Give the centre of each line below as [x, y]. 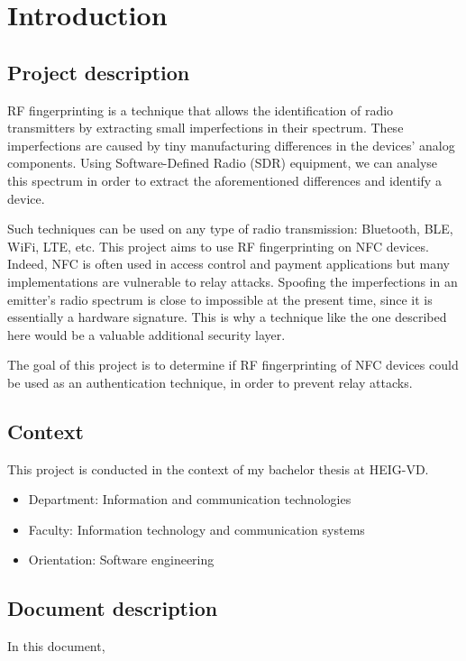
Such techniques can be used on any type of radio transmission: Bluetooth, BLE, [230, 229]
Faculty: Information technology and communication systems [196, 529]
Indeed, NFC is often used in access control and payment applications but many [228, 264]
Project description [99, 72]
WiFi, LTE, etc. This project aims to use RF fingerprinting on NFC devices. [218, 246]
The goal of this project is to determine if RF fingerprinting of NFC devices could [233, 365]
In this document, [56, 646]
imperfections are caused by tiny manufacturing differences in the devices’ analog [231, 145]
